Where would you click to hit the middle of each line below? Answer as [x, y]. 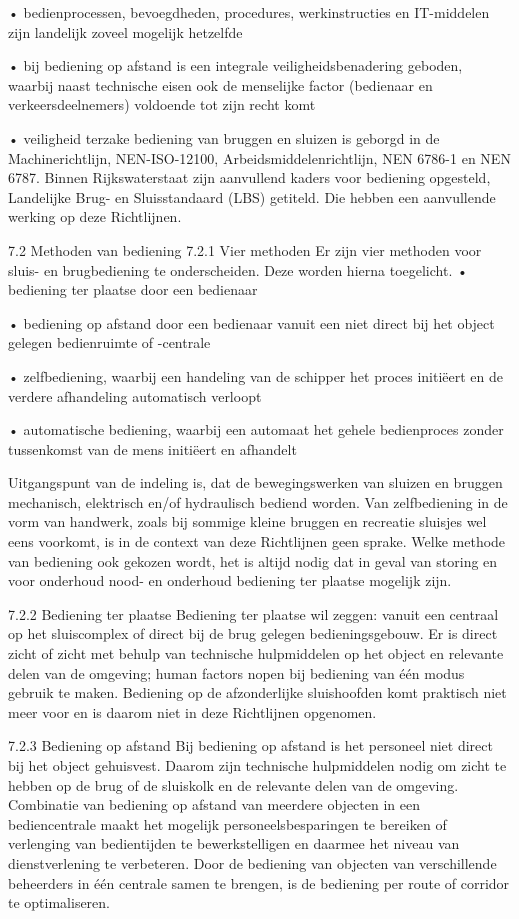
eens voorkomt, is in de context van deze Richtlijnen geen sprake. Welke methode [257, 541]
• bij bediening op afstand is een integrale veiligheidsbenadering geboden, [235, 65]
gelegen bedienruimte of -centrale [109, 342]
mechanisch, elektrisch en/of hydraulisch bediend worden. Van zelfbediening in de [258, 501]
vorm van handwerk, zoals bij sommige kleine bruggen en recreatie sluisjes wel [247, 521]
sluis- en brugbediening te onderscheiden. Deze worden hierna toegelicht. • [238, 269]
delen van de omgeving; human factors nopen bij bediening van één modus [236, 672]
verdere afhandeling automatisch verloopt [135, 395]
